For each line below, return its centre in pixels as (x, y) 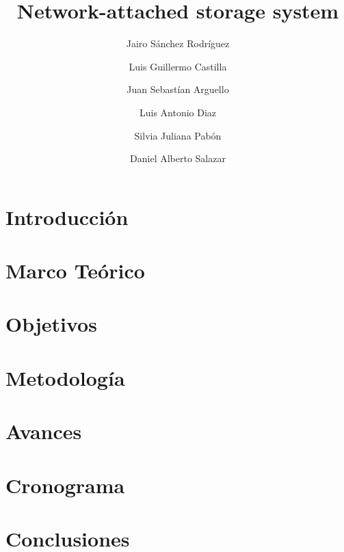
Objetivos (51, 324)
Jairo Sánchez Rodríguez (178, 43)
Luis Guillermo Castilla (178, 66)
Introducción (67, 216)
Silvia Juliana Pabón (178, 135)
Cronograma (65, 485)
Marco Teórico (75, 271)
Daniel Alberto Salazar (178, 158)
